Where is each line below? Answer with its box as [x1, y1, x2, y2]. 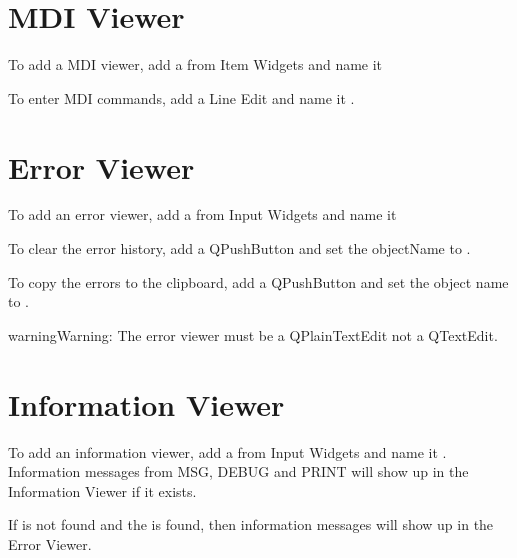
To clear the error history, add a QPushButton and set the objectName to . [8, 238, 471, 259]
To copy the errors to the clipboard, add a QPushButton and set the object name [8, 271, 509, 292]
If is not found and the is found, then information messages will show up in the [8, 514, 494, 535]
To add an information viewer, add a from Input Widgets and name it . [8, 441, 447, 462]
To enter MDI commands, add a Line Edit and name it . [8, 87, 355, 108]
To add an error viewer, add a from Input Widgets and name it [8, 204, 397, 225]
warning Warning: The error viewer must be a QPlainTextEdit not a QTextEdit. [8, 324, 498, 345]
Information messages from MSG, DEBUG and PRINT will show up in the [8, 461, 469, 482]
